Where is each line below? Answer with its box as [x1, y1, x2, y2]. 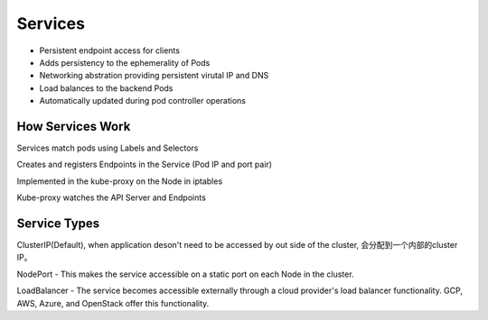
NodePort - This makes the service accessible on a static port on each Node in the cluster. [16, 269, 354, 279]
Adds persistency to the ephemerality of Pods [39, 57, 211, 68]
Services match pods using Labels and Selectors [16, 142, 199, 153]
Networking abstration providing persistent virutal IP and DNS [39, 70, 269, 81]
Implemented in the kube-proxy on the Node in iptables [16, 176, 223, 187]
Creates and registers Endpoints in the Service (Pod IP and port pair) [16, 159, 273, 170]
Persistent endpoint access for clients [39, 45, 181, 56]
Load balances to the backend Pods [39, 82, 174, 94]
